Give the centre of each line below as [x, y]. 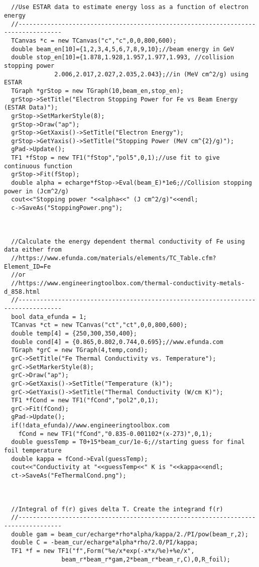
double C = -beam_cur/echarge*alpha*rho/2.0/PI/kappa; [105, 543]
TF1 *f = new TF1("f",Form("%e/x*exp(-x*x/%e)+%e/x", [103, 551]
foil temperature [33, 451]
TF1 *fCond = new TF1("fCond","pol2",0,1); [85, 401]
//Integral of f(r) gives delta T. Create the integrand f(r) [117, 509]
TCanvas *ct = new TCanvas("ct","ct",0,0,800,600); [99, 325]
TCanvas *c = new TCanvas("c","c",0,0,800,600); [94, 40]
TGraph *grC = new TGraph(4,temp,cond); [80, 350]
